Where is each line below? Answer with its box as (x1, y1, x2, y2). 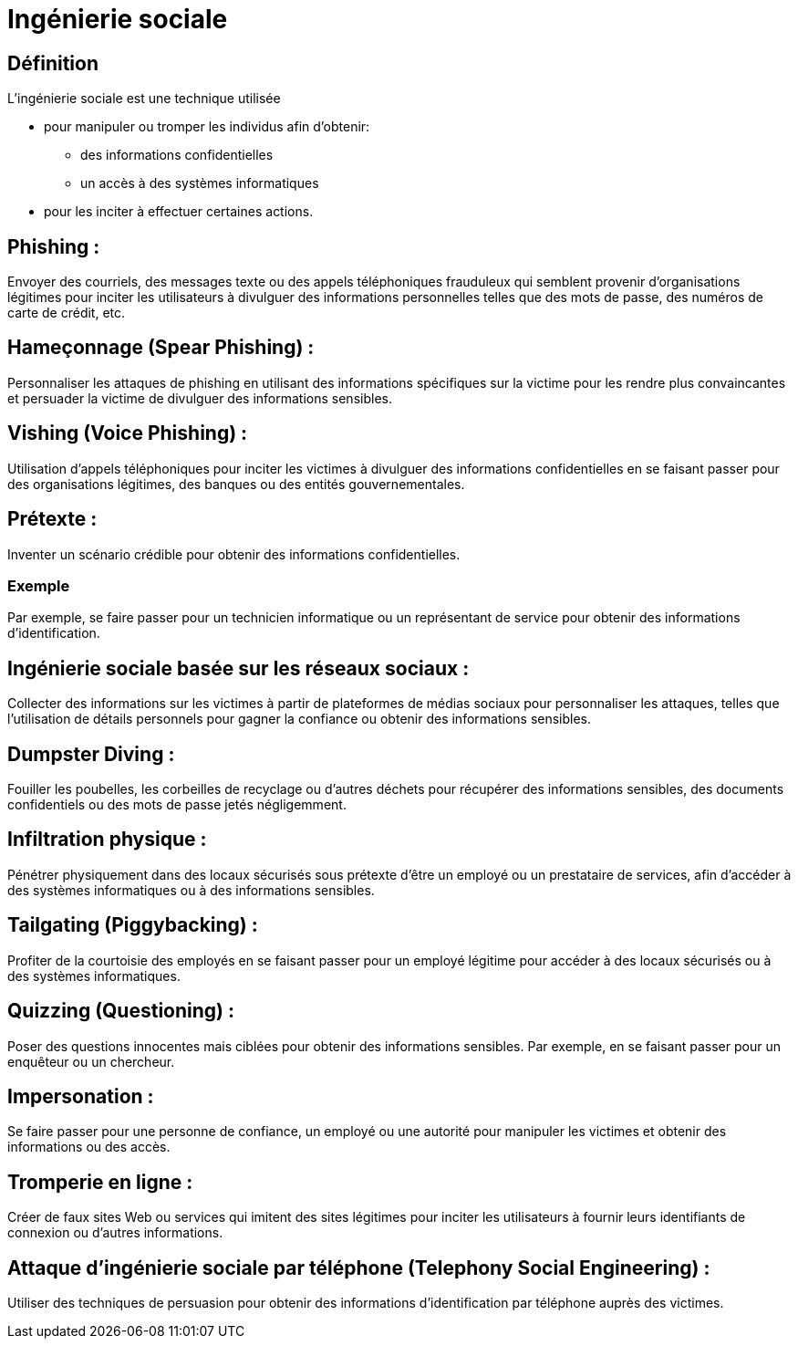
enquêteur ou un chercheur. (7, 1053, 175, 1069)
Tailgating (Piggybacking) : (7, 913, 258, 937)
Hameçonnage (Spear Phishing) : (7, 336, 315, 360)
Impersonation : (7, 1084, 154, 1108)
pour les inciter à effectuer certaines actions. (44, 203, 314, 220)
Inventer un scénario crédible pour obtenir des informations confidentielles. (7, 546, 461, 562)
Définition (7, 51, 98, 75)
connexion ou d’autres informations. (7, 1225, 223, 1241)
